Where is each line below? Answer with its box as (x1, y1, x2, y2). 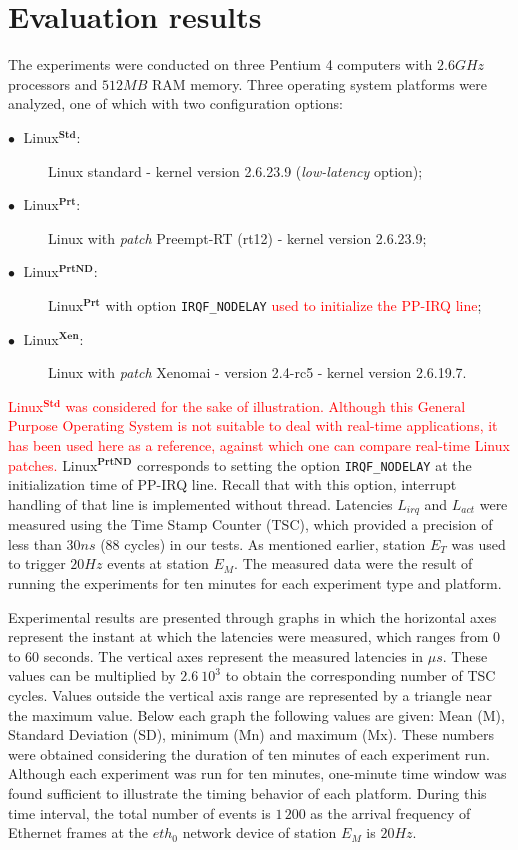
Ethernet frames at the (8, 822, 148, 843)
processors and (8, 73, 98, 94)
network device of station (182, 822, 337, 843)
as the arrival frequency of (310, 802, 471, 823)
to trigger (8, 553, 66, 574)
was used (451, 533, 506, 554)
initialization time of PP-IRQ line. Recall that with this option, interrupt (8, 474, 457, 495)
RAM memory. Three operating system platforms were (151, 73, 487, 94)
